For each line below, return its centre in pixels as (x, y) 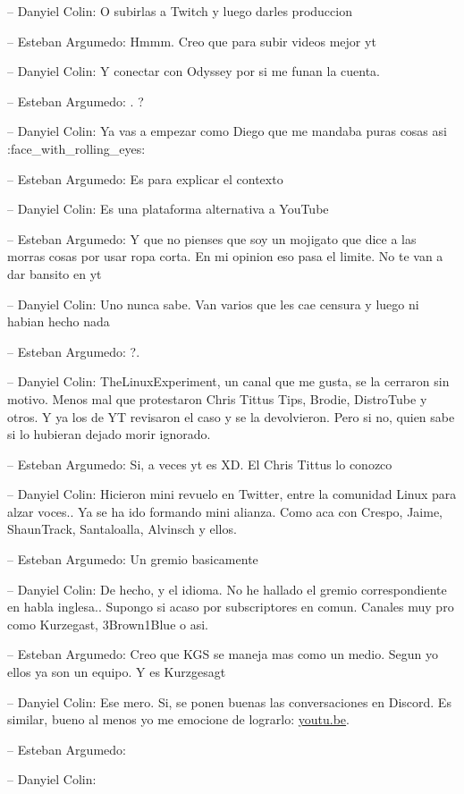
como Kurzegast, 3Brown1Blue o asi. (108, 624)
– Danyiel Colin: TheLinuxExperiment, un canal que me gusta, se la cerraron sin (228, 381)
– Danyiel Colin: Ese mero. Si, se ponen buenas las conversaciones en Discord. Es (229, 701)
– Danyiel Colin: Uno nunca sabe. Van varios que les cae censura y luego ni (213, 304)
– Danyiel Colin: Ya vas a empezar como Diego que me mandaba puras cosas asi (227, 131)
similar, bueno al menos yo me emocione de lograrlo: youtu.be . (178, 719)
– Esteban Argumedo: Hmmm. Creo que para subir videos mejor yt (192, 41)
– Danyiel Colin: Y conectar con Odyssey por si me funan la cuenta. (194, 71)
